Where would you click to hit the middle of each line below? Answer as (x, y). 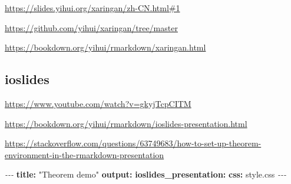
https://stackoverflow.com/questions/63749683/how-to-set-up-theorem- (133, 143)
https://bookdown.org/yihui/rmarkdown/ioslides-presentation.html (126, 123)
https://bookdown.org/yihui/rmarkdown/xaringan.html (105, 47)
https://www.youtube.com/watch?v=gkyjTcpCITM (98, 103)
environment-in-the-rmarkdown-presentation (85, 154)
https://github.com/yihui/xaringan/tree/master (91, 27)
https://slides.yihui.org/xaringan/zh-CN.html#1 (92, 8)
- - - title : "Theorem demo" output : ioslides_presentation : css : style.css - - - (145, 174)
